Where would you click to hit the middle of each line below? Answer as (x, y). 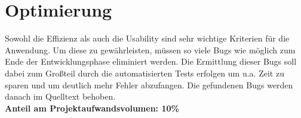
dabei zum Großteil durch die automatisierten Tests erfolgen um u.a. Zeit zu (145, 73)
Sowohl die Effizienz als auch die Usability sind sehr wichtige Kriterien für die (147, 38)
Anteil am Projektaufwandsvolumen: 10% (92, 108)
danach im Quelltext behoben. (60, 96)
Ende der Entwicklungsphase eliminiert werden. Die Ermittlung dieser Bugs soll (151, 61)
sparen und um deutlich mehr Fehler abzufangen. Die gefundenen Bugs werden (149, 84)
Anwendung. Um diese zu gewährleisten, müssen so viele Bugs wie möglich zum (150, 50)
